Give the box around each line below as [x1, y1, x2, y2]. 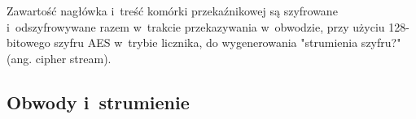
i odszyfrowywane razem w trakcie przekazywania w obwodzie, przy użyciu [7, 18, 385, 35]
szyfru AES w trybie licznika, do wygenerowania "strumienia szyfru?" [54, 34, 401, 51]
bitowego [7, 34, 50, 51]
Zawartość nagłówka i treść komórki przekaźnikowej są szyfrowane [7, 2, 338, 19]
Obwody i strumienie [7, 89, 190, 114]
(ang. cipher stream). [7, 49, 112, 66]
